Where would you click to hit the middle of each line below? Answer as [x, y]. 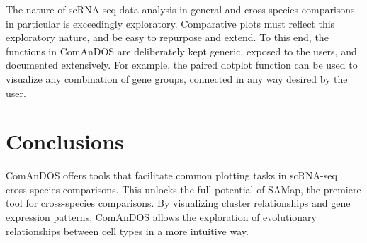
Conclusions [65, 141]
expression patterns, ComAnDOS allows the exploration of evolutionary [161, 217]
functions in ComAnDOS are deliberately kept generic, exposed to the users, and [181, 51]
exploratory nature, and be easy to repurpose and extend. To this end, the [167, 37]
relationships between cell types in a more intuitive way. [127, 231]
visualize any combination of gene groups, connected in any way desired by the [177, 78]
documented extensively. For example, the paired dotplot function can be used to [182, 65]
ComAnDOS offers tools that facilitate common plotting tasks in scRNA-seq [171, 175]
